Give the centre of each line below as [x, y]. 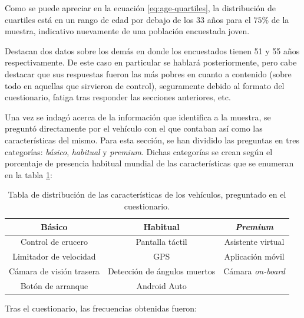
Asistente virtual [254, 242]
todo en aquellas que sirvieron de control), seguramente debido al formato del [145, 85]
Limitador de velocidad [54, 256]
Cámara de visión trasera [54, 271]
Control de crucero [54, 242]
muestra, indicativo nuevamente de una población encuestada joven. [127, 31]
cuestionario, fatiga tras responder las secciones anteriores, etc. [118, 97]
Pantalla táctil [161, 242]
